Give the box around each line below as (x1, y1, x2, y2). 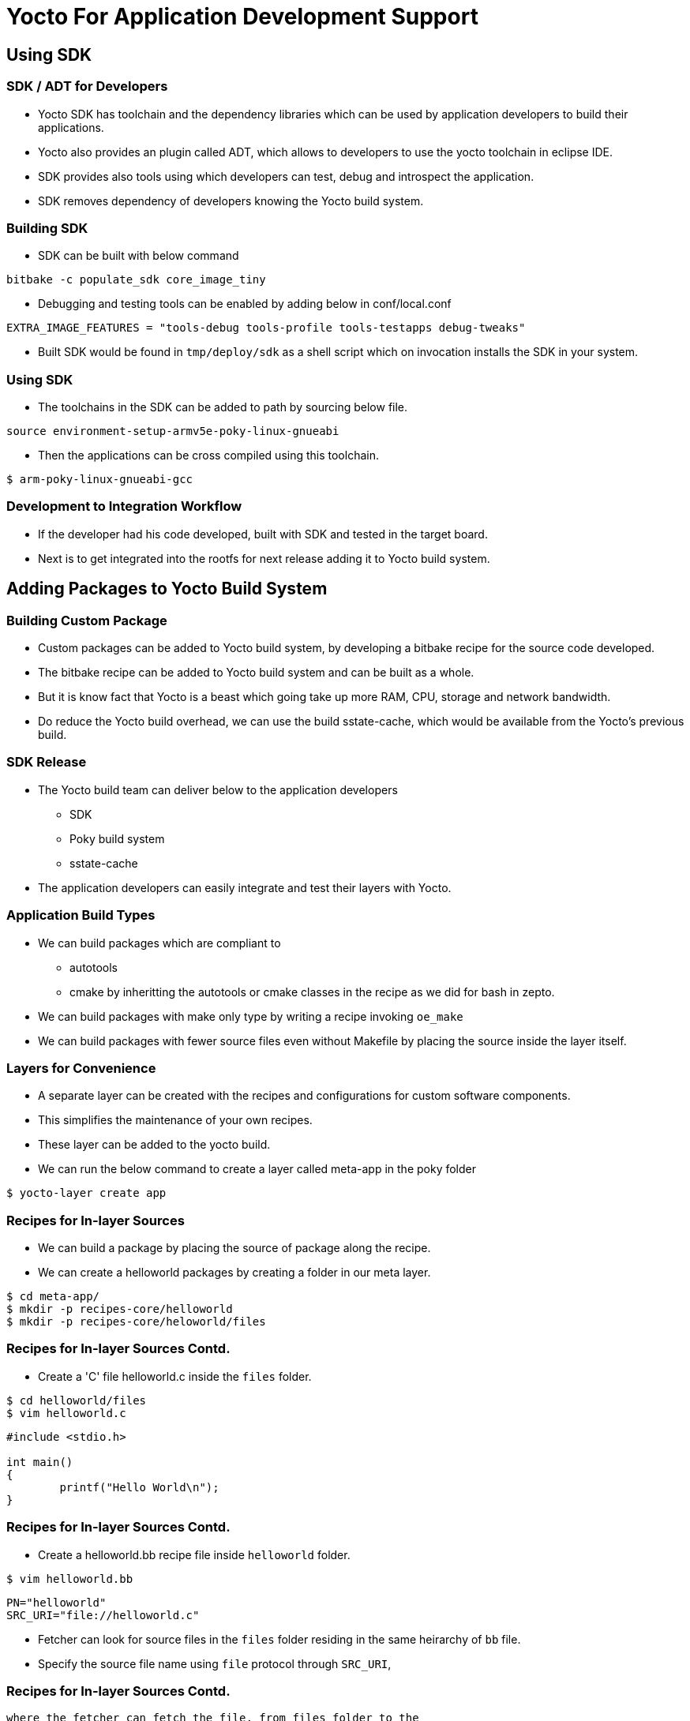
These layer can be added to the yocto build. (38, 1138, 271, 1152)
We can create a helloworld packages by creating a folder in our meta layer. (38, 1265, 431, 1280)
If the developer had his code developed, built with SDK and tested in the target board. (38, 527, 488, 541)
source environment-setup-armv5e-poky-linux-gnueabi (6, 425, 339, 438)
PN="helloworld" (6, 1595, 107, 1609)
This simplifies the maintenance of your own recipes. (38, 1113, 313, 1127)
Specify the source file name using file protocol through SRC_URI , (38, 1656, 392, 1670)
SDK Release (6, 754, 87, 771)
